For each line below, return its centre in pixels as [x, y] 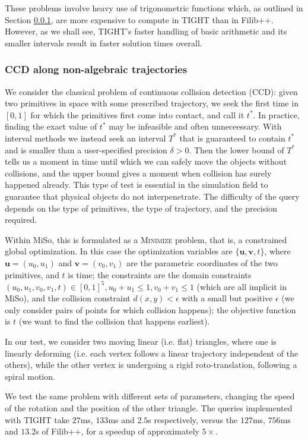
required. [21, 220]
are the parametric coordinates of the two [202, 262]
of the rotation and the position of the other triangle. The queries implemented [149, 407]
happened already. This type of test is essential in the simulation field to [136, 185]
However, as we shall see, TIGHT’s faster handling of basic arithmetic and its [146, 31]
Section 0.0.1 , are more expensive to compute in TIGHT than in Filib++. [139, 19]
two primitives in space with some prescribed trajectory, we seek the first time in [152, 103]
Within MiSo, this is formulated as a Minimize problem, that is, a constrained [146, 239]
